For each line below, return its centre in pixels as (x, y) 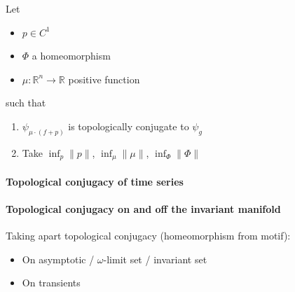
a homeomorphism (71, 56)
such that (26, 103)
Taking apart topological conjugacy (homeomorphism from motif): (148, 236)
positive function (104, 79)
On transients (51, 283)
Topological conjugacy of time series (95, 181)
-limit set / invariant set (155, 259)
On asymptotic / (58, 259)
